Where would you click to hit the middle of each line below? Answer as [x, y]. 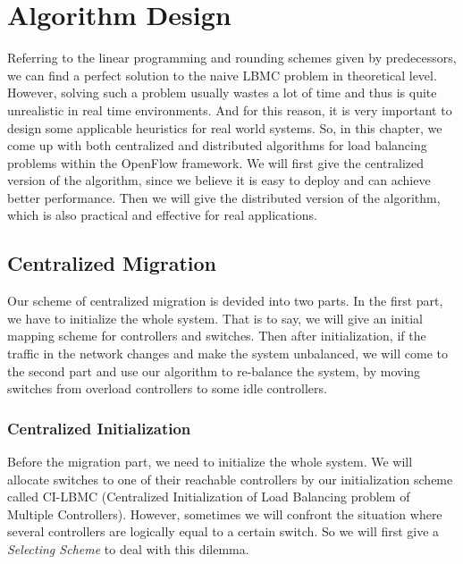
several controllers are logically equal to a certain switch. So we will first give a [223, 531]
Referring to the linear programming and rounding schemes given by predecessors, [232, 58]
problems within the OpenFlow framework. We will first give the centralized [216, 162]
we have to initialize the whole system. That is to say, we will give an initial [215, 318]
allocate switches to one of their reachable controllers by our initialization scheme [230, 479]
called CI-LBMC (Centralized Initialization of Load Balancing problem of [209, 497]
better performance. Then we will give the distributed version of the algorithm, [224, 197]
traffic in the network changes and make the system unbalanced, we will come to [227, 354]
